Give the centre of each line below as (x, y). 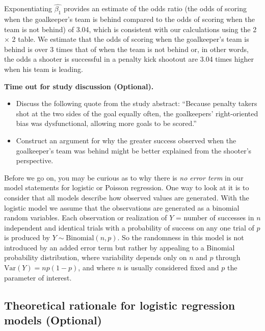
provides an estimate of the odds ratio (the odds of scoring (155, 8)
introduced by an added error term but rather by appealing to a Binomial (120, 247)
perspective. (35, 160)
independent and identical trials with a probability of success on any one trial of (129, 227)
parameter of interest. (38, 277)
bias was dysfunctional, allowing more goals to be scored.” (106, 123)
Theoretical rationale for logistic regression (120, 305)
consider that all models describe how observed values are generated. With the (127, 197)
